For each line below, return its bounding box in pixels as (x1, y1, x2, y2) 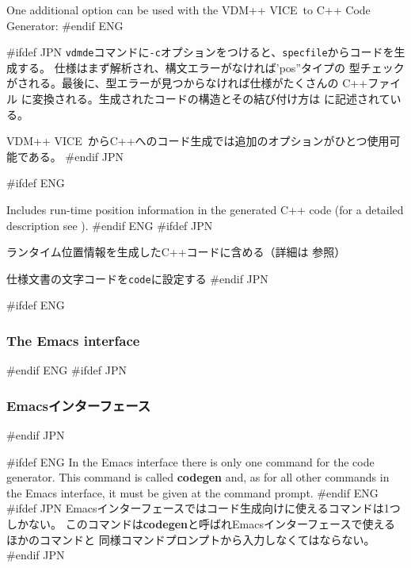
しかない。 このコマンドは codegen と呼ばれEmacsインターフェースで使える (6, 516, 395, 532)
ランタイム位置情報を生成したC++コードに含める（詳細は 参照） (6, 244, 346, 260)
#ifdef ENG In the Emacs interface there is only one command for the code (6, 453, 375, 470)
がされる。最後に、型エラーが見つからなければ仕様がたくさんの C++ (6, 75, 368, 91)
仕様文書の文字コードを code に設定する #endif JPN (6, 270, 268, 286)
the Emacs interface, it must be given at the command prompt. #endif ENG (6, 484, 379, 501)
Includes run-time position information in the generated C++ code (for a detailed (6, 201, 404, 217)
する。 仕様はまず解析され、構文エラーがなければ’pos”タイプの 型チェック (17, 59, 405, 75)
